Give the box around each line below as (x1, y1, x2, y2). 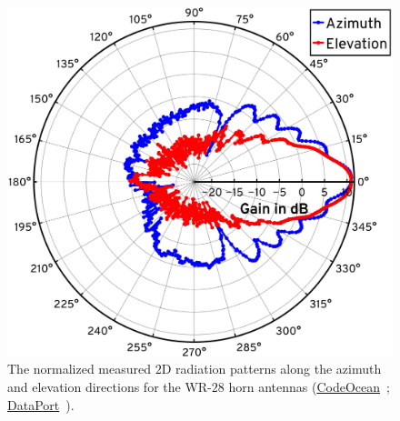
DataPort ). (7, 395, 75, 414)
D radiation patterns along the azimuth (161, 359, 382, 378)
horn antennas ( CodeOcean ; (228, 377, 390, 396)
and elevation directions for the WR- (7, 377, 212, 396)
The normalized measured (7, 359, 152, 378)
